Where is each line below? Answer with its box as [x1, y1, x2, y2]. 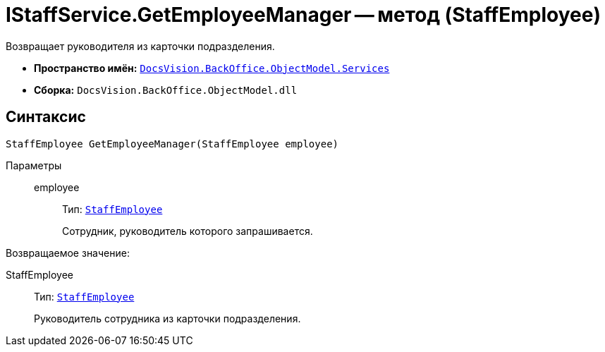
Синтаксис [6, 108, 86, 126]
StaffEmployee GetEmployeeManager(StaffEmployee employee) [6, 138, 339, 150]
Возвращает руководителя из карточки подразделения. [6, 40, 275, 52]
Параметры [6, 159, 62, 171]
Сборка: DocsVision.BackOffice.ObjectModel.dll [34, 83, 298, 96]
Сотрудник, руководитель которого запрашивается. [62, 224, 313, 237]
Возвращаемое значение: [6, 246, 130, 259]
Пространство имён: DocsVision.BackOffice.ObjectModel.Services [34, 61, 390, 74]
